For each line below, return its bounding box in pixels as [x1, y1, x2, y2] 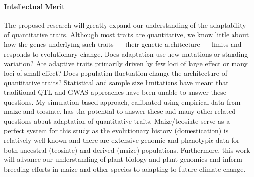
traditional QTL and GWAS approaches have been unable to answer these [4, 87, 226, 97]
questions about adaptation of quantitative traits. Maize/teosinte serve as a [4, 115, 230, 126]
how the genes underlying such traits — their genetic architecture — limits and [4, 39, 242, 49]
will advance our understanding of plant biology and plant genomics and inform [4, 154, 243, 164]
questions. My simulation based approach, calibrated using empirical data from [4, 96, 241, 107]
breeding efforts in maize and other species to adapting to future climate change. [4, 163, 246, 174]
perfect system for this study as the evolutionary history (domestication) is [4, 125, 229, 135]
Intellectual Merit [4, 1, 65, 11]
